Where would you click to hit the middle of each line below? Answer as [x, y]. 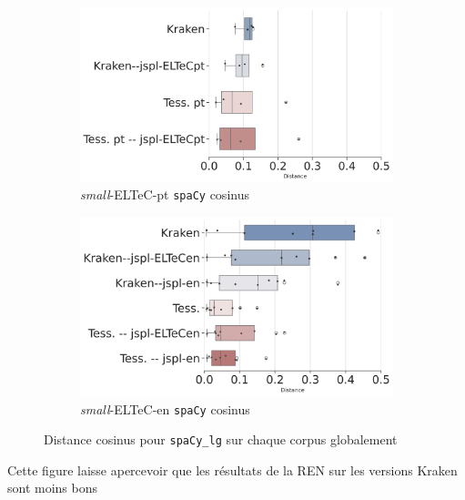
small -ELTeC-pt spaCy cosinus [165, 194]
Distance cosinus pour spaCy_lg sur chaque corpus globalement [221, 439]
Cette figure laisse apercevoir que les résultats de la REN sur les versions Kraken [232, 469]
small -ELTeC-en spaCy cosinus [165, 408]
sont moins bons [53, 488]
